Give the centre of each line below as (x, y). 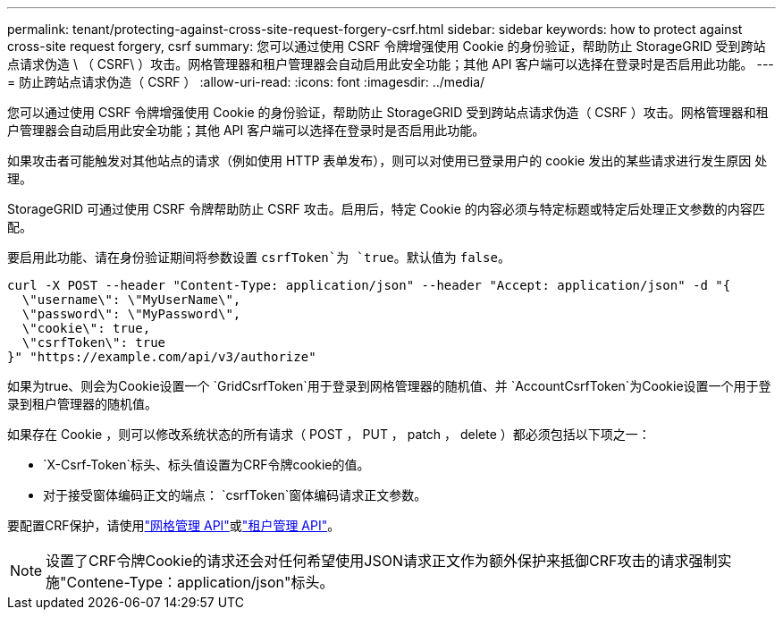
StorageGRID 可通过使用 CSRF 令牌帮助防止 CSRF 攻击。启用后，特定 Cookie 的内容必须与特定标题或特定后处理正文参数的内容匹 (386, 209)
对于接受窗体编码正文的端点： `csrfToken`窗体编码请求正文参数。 (235, 495)
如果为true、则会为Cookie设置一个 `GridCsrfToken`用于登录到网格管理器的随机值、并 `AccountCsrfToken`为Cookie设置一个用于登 (389, 386)
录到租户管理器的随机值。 (82, 404)
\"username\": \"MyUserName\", (131, 300)
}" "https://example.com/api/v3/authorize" (162, 357)
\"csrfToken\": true (94, 342)
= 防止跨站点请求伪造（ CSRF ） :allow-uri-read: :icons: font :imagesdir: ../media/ (246, 82)
